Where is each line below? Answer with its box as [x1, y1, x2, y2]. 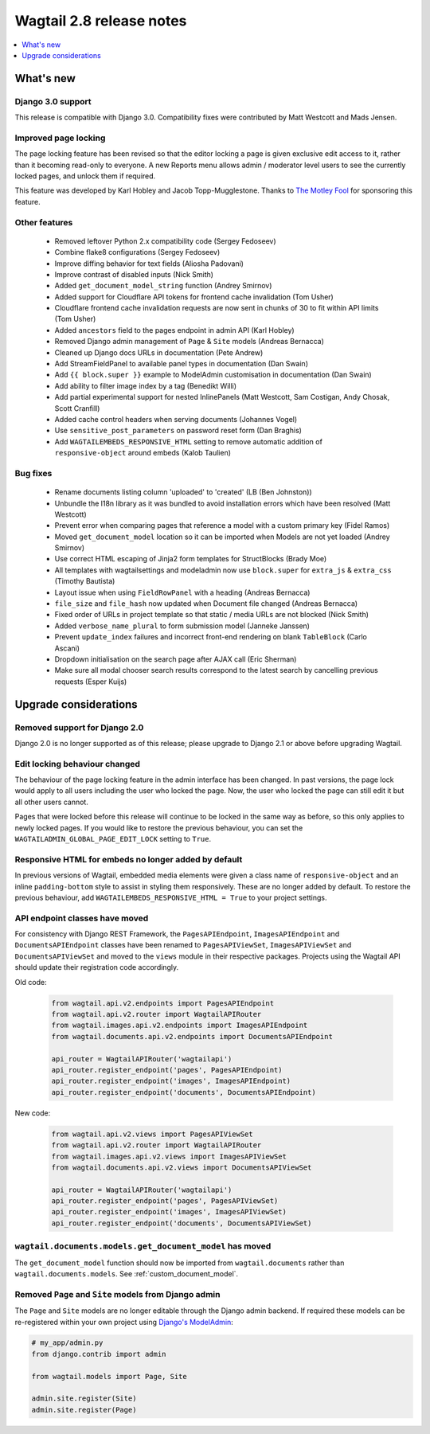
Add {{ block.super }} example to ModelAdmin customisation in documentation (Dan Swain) [54, 370, 372, 380]
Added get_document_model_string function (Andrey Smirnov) [54, 281, 272, 291]
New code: [14, 1108, 51, 1118]
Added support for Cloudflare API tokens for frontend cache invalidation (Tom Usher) [54, 291, 334, 302]
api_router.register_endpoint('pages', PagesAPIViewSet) [51, 1197, 279, 1205]
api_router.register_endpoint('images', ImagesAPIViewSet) [51, 1207, 287, 1217]
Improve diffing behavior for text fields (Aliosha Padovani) [54, 259, 244, 268]
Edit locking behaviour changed [14, 758, 141, 769]
